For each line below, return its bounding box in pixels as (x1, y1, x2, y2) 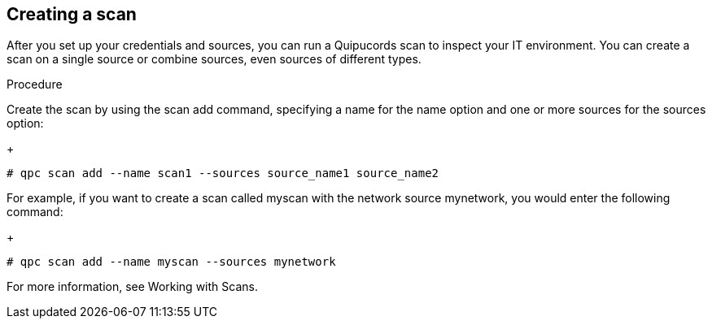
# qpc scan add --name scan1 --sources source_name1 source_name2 (7, 167, 439, 180)
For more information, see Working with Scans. (7, 279, 258, 294)
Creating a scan (7, 4, 137, 24)
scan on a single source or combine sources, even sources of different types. (7, 52, 422, 67)
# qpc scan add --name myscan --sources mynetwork (7, 255, 336, 269)
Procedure (7, 77, 63, 92)
